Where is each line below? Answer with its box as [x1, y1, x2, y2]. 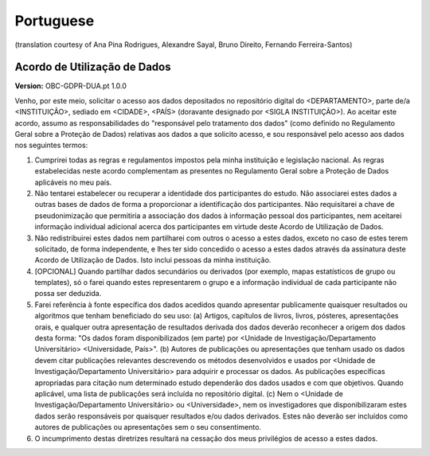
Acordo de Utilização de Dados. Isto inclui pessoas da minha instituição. [34, 255, 272, 265]
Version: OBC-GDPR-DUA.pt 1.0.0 [14, 81, 127, 91]
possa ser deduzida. [34, 289, 102, 298]
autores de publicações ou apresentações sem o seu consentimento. [34, 423, 262, 432]
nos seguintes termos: [14, 140, 88, 150]
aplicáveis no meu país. [34, 177, 112, 187]
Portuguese [14, 12, 95, 29]
